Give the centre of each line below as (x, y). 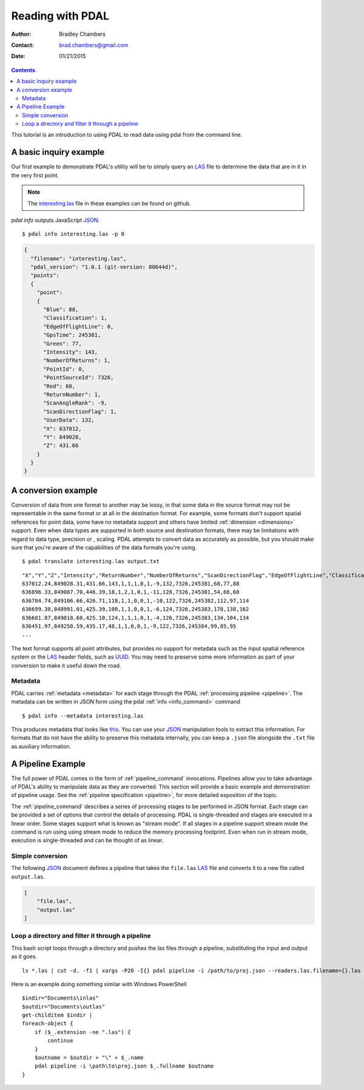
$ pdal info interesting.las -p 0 (73, 234)
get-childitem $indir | (57, 1015)
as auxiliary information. (41, 746)
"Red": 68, (59, 386)
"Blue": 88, (61, 310)
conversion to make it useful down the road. (66, 665)
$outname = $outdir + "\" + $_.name (89, 1058)
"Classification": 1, (75, 318)
